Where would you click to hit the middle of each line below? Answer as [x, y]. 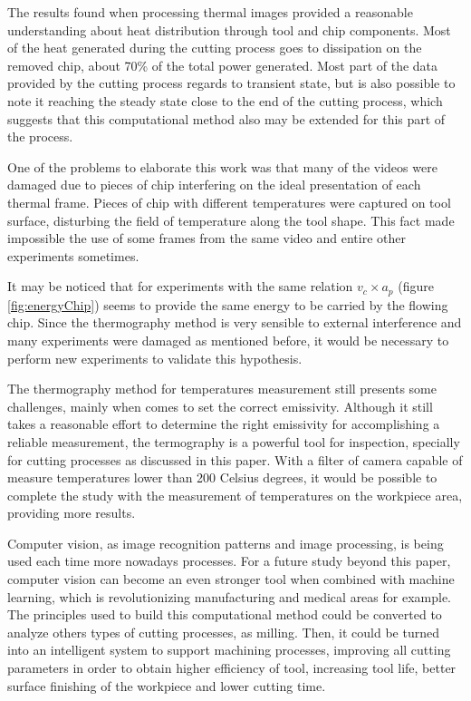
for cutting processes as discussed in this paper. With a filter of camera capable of [235, 459]
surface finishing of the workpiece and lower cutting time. [167, 685]
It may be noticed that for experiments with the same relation [180, 286]
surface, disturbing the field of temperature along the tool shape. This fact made [231, 220]
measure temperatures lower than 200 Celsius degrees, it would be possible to [222, 477]
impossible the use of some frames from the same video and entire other [207, 238]
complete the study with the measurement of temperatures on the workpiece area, [235, 495]
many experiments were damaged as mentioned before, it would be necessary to [228, 340]
